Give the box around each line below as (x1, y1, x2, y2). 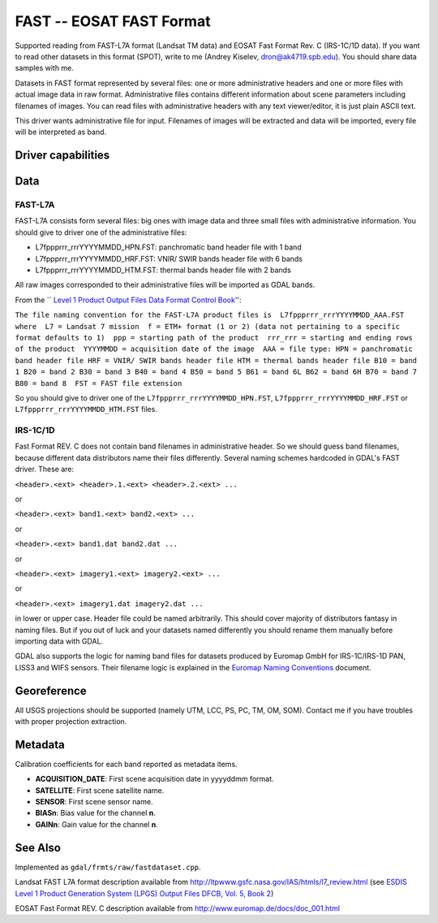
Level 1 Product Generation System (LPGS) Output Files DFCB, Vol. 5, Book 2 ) (15, 888, 274, 898)
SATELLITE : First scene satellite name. (35, 785, 165, 795)
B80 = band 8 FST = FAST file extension (15, 379, 182, 388)
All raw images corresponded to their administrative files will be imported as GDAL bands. (15, 280, 316, 290)
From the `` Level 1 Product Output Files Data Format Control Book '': (15, 295, 243, 305)
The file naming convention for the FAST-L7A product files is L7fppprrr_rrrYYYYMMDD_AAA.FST (15, 310, 405, 320)
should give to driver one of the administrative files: (15, 227, 187, 237)
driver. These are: (15, 464, 75, 474)
